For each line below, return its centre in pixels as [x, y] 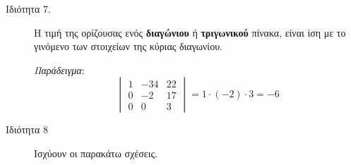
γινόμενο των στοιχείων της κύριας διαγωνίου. [128, 46]
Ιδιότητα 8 [27, 129]
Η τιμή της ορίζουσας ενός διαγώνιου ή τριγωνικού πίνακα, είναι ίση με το [190, 32]
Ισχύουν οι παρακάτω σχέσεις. [96, 153]
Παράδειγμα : [59, 69]
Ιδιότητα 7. [28, 8]
